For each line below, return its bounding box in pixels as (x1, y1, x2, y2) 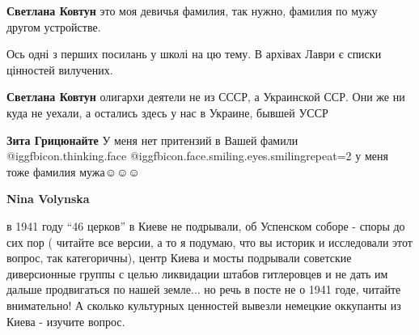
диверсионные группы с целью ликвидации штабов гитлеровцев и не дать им (6, 265, 388, 282)
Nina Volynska (6, 190, 90, 207)
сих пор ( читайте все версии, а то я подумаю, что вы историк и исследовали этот (6, 233, 413, 250)
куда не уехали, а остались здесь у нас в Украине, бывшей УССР (6, 104, 328, 121)
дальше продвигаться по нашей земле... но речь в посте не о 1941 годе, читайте (6, 281, 401, 298)
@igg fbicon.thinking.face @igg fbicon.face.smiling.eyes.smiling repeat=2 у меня (6, 147, 388, 164)
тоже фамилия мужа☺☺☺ (6, 163, 140, 180)
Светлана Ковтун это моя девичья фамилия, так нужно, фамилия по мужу (6, 2, 378, 19)
